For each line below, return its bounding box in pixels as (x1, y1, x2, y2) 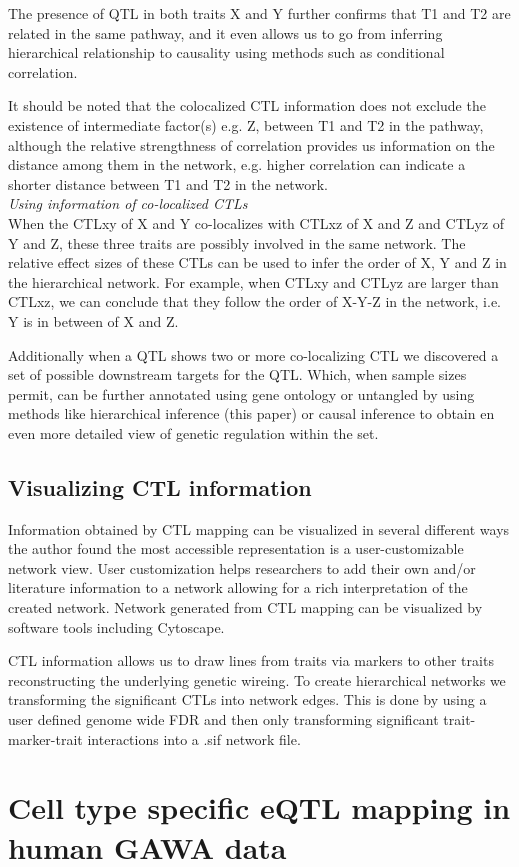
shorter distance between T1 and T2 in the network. (8, 173, 328, 194)
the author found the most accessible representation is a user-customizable (8, 538, 464, 559)
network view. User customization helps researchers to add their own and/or (8, 557, 476, 578)
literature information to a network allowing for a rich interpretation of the (8, 577, 468, 598)
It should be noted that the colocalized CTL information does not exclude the (8, 95, 486, 116)
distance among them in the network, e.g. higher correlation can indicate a (8, 154, 466, 175)
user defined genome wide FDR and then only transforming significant (8, 709, 439, 730)
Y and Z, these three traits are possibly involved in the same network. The (8, 232, 466, 253)
